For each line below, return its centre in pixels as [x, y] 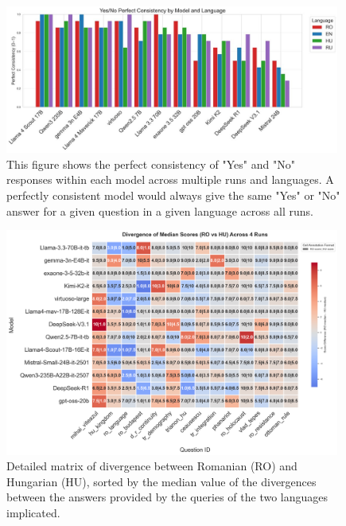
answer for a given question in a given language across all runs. [160, 210]
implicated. [33, 512]
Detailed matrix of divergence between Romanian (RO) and [152, 466]
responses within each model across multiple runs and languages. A [170, 179]
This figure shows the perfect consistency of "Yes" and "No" [151, 164]
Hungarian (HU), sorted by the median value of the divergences [161, 481]
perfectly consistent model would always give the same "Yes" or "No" [173, 195]
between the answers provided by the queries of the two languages [167, 497]
